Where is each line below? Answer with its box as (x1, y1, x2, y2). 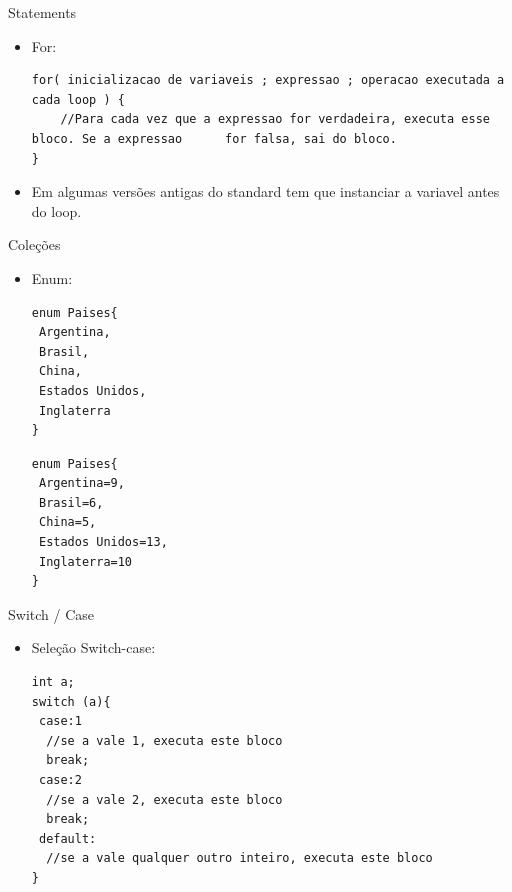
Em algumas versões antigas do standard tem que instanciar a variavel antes (31, 181, 500, 202)
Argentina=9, (38, 476, 125, 491)
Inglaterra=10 (38, 554, 133, 569)
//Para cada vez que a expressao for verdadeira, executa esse (60, 112, 490, 127)
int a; (31, 675, 75, 690)
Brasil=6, (38, 495, 104, 510)
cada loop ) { (31, 92, 125, 107)
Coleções (8, 234, 61, 255)
